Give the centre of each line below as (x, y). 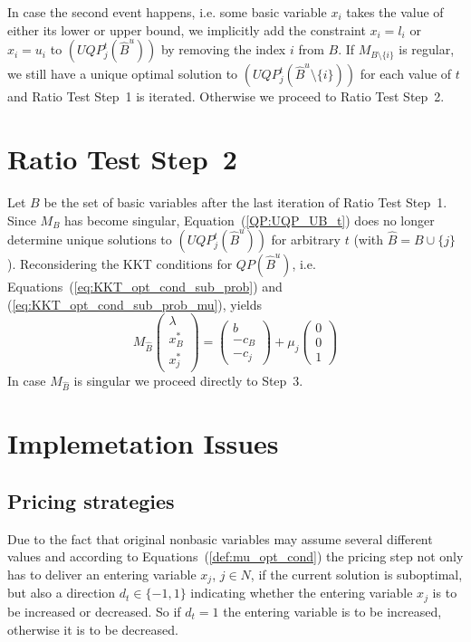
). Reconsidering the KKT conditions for (120, 264)
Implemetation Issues (143, 443)
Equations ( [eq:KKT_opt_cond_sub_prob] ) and (145, 287)
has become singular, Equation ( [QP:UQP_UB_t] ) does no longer (250, 220)
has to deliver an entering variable (102, 575)
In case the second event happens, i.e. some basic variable (167, 12)
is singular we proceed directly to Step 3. (188, 380)
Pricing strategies (91, 501)
